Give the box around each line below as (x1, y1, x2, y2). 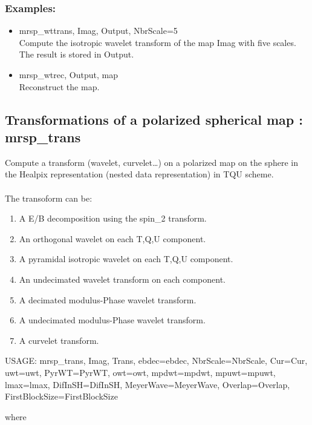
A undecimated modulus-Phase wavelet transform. (19, 314, 206, 326)
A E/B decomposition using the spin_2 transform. (19, 212, 207, 225)
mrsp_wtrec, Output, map (19, 68, 118, 81)
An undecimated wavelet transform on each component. (19, 272, 226, 285)
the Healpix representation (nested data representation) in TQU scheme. (5, 168, 274, 180)
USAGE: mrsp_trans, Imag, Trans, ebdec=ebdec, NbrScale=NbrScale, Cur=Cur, (5, 354, 308, 367)
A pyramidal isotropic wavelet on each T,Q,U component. (19, 252, 233, 265)
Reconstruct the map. (19, 80, 100, 93)
